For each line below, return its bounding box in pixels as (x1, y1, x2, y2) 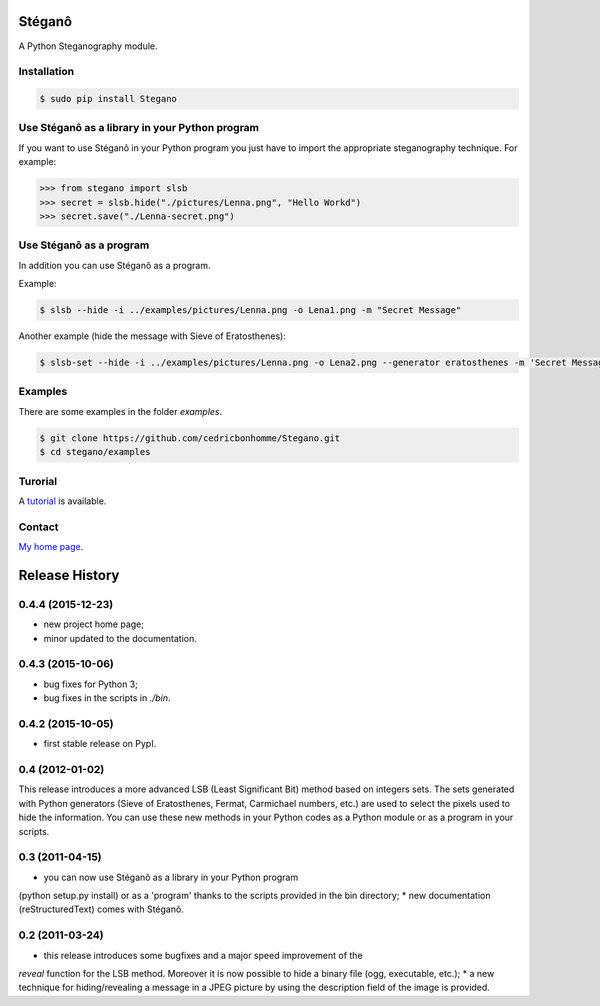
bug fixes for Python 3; (43, 678, 139, 690)
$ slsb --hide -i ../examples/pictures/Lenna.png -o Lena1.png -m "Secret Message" (39, 305, 462, 316)
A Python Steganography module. (18, 40, 159, 52)
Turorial (18, 474, 58, 488)
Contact (18, 520, 59, 534)
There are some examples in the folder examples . (18, 405, 223, 417)
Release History (18, 566, 120, 584)
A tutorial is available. (18, 495, 107, 507)
